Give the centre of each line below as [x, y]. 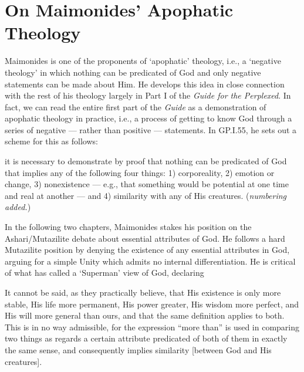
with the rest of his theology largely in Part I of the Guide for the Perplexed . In [148, 95]
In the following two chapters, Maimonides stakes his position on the [128, 227]
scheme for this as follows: [51, 141]
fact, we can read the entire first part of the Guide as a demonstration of [136, 106]
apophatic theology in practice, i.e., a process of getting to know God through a [148, 118]
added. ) [18, 207]
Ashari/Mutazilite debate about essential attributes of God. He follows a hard [145, 238]
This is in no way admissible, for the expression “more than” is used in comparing [152, 327]
